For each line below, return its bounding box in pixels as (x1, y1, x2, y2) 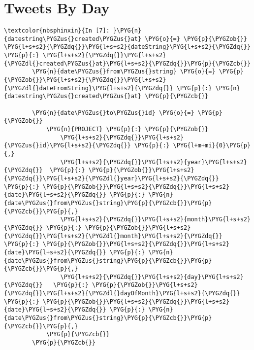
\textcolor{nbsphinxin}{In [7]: (4, 27, 110, 35)
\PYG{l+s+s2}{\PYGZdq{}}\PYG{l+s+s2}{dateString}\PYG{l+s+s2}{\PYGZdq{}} (4, 43, 251, 51)
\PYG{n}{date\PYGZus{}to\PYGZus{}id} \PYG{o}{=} (32, 109, 194, 116)
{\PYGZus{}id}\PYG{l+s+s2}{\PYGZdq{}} (4, 142, 131, 149)
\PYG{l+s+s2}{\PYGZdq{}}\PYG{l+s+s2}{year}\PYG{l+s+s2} (60, 158, 247, 166)
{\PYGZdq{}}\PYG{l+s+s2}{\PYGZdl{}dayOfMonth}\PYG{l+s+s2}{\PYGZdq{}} (4, 290, 240, 297)
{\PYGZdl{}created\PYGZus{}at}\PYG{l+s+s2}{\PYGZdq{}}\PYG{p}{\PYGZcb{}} (4, 60, 251, 67)
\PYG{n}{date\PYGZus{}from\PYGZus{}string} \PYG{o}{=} (32, 68, 216, 75)
